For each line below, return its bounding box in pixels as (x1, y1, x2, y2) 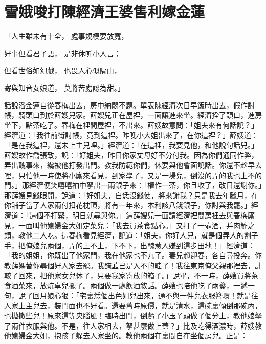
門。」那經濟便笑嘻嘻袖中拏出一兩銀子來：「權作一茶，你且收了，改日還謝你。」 (4, 180, 262, 190)
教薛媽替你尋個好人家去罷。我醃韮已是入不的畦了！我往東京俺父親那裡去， (4, 260, 255, 270)
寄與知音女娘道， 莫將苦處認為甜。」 (4, 82, 125, 93)
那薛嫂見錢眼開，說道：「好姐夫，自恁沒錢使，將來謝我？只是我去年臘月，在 (4, 189, 258, 200)
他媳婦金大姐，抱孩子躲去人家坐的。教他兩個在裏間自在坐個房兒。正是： (4, 330, 248, 341)
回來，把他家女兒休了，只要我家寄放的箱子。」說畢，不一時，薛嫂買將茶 (18, 270, 258, 281)
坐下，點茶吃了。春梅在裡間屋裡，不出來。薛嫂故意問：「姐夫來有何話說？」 (4, 119, 258, 130)
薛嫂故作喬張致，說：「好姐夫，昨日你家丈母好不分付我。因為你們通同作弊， (4, 149, 258, 160)
